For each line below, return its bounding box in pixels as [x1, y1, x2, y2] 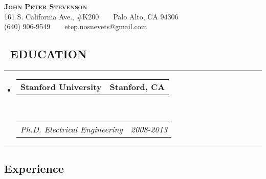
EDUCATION [10, 46, 87, 62]
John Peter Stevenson [4, 1, 87, 11]
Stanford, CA [109, 80, 165, 93]
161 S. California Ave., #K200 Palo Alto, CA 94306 [4, 11, 179, 21]
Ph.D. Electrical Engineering [20, 123, 123, 135]
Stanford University [20, 80, 102, 93]
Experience [4, 160, 64, 176]
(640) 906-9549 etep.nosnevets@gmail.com [4, 21, 147, 32]
